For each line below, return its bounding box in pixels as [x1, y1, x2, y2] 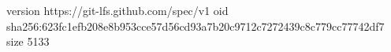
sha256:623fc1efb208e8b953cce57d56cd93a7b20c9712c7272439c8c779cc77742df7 [6, 17, 385, 34]
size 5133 [6, 33, 50, 50]
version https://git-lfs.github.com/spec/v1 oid [6, 2, 229, 18]
